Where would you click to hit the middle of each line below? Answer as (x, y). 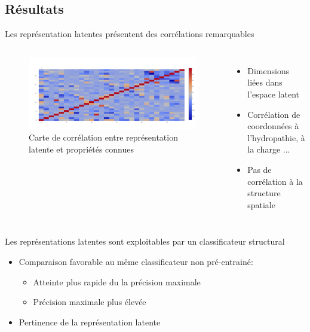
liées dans (265, 82)
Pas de (260, 169)
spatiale (261, 204)
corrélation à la (275, 181)
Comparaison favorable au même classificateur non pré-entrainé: (136, 261)
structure (264, 193)
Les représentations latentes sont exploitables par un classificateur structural (145, 241)
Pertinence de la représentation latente (90, 322)
